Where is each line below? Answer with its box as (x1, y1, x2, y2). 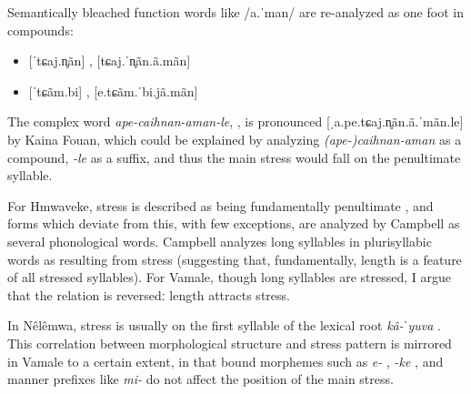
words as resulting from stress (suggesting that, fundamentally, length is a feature (7, 249, 462, 268)
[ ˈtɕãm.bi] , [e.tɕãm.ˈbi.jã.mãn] (28, 81, 198, 100)
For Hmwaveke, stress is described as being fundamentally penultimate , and (7, 196, 434, 215)
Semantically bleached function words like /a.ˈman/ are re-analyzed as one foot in (7, 3, 464, 21)
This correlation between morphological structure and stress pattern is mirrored (7, 333, 452, 352)
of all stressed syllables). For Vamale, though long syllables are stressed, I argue (7, 268, 452, 287)
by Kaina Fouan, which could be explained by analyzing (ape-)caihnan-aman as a (7, 129, 462, 148)
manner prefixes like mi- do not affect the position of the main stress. (7, 369, 394, 389)
